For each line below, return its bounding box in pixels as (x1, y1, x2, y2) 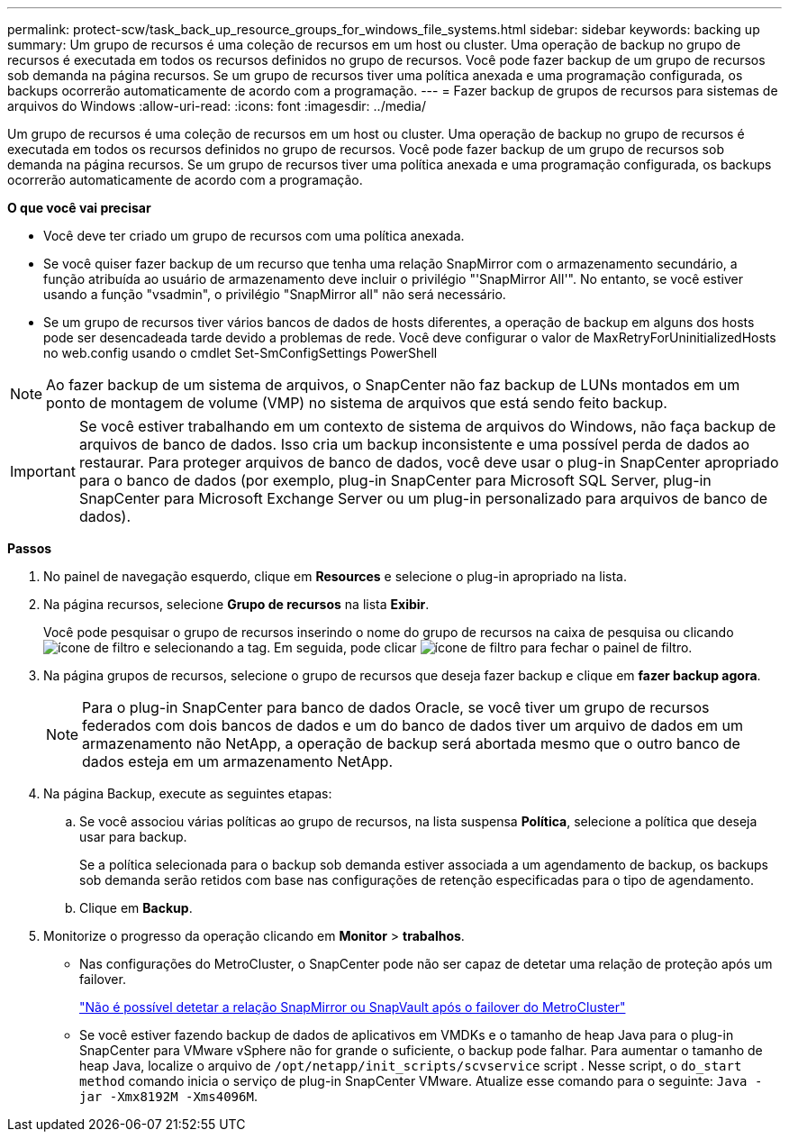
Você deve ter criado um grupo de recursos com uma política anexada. (43, 228, 465, 243)
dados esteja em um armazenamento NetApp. (82, 752, 393, 770)
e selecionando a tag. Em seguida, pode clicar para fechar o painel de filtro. (142, 640, 693, 655)
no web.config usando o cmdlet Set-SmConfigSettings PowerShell (43, 345, 438, 360)
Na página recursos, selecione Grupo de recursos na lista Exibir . (43, 597, 430, 612)
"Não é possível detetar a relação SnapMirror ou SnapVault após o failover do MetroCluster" (79, 999, 626, 1015)
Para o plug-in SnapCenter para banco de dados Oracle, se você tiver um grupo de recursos (82, 698, 710, 716)
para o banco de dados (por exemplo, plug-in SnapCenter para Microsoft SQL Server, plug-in (78, 471, 712, 489)
